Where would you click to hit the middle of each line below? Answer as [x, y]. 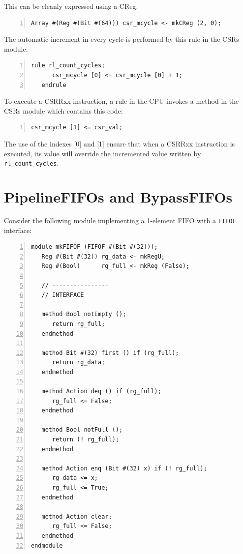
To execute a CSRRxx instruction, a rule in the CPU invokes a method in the [121, 101]
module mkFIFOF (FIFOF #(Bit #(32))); [94, 247]
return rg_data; [78, 363]
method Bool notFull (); [82, 430]
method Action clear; [77, 516]
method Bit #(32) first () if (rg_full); [110, 353]
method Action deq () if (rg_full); [101, 392]
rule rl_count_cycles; [68, 66]
